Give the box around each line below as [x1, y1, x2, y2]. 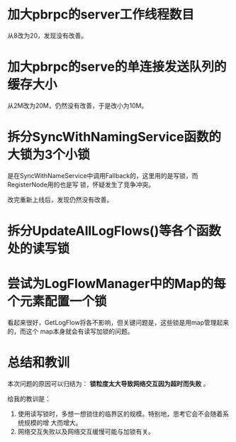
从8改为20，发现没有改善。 [7, 31, 88, 40]
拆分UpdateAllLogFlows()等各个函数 [7, 223, 221, 238]
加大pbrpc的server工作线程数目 [7, 6, 195, 23]
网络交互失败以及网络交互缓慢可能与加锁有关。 [17, 427, 154, 436]
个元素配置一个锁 [7, 294, 108, 309]
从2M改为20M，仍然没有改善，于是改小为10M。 [7, 101, 148, 110]
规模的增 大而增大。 [23, 418, 82, 426]
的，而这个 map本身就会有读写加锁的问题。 [7, 327, 134, 336]
